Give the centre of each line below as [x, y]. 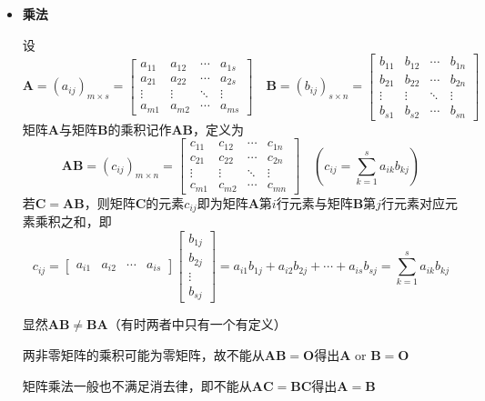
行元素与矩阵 [314, 202]
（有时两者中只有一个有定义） [197, 324]
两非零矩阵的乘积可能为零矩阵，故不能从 [143, 354]
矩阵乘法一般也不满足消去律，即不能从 [137, 385]
